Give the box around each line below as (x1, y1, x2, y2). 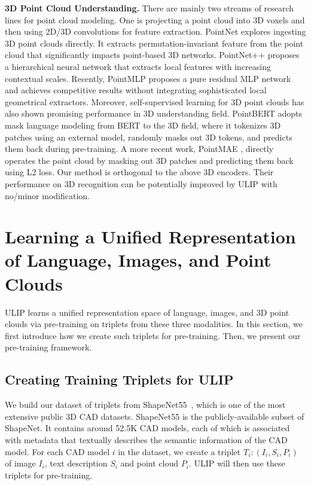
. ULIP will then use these (188, 457, 285, 469)
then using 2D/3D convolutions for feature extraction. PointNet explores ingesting (5, 25, 306, 38)
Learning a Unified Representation (5, 224, 296, 249)
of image (5, 457, 36, 469)
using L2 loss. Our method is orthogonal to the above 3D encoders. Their (5, 166, 274, 178)
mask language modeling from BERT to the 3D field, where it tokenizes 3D (5, 118, 281, 131)
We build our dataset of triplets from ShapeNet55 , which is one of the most (5, 398, 286, 411)
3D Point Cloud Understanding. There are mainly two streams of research (5, 2, 294, 14)
